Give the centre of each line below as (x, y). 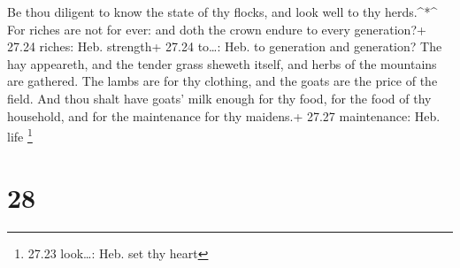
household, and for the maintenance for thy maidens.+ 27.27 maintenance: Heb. (224, 115)
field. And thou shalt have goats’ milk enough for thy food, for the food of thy (219, 98)
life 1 (20, 135)
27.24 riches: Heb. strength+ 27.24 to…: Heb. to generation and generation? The (225, 46)
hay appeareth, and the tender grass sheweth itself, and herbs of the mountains (222, 63)
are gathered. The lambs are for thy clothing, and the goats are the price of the (222, 81)
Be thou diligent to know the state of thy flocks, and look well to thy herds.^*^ (222, 11)
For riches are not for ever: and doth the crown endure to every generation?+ (217, 29)
